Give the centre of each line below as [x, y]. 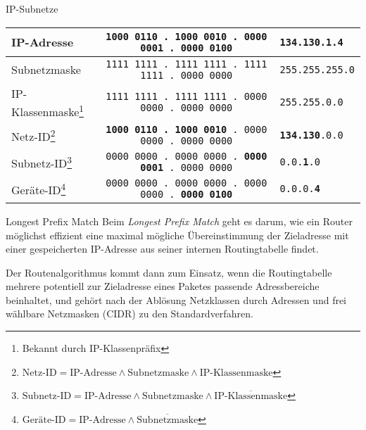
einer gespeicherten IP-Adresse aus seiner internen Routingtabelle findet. [162, 249]
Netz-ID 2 [33, 135]
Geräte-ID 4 [39, 189]
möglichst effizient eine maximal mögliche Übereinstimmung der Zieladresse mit [177, 235]
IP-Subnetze [32, 8]
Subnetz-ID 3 [42, 162]
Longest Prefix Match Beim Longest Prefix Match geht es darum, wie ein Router [179, 221]
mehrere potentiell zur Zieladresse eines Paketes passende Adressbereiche [163, 286]
